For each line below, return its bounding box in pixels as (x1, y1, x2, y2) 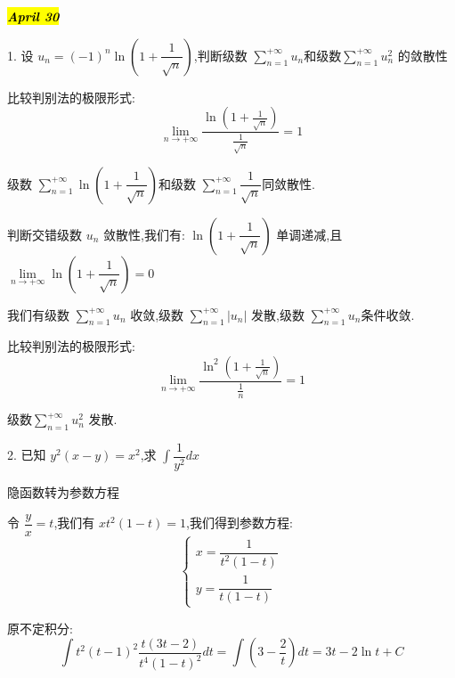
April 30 (7, 7, 60, 25)
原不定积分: (7, 618, 73, 637)
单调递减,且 (276, 225, 343, 243)
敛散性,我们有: (103, 225, 185, 243)
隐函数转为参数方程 (7, 483, 119, 501)
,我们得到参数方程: (186, 513, 293, 532)
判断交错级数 (7, 225, 82, 243)
